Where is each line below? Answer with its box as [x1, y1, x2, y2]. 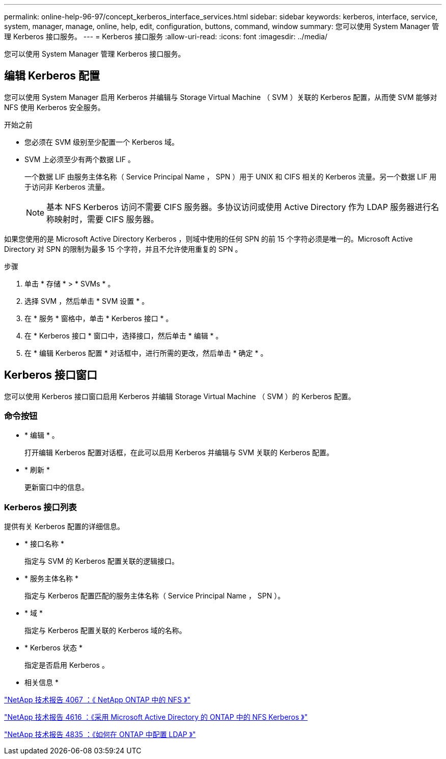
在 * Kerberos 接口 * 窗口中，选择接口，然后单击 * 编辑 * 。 [24, 331, 223, 340]
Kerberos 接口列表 [4, 502, 77, 512]
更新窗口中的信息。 [24, 483, 89, 492]
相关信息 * [24, 678, 59, 687]
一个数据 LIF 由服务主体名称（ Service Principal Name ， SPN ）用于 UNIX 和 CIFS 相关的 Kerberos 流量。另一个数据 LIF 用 [24, 172, 437, 181]
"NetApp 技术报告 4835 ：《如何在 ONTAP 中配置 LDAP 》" [4, 730, 196, 739]
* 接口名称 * [24, 539, 64, 548]
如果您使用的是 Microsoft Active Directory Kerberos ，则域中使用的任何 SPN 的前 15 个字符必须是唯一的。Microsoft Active [4, 234, 413, 243]
